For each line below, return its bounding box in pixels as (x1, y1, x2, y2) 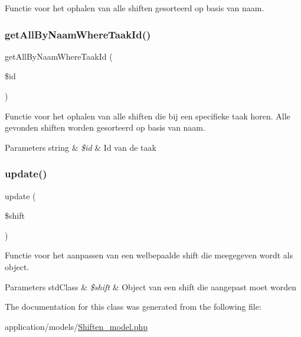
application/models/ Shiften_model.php (5, 320, 148, 332)
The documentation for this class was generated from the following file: (5, 300, 261, 313)
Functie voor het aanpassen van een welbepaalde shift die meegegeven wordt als (5, 249, 293, 261)
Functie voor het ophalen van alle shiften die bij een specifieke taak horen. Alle (5, 109, 290, 122)
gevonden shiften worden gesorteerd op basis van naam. (5, 121, 205, 134)
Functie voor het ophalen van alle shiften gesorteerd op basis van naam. (5, 2, 264, 14)
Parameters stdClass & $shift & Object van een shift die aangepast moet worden (5, 280, 296, 293)
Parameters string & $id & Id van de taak (5, 141, 156, 153)
